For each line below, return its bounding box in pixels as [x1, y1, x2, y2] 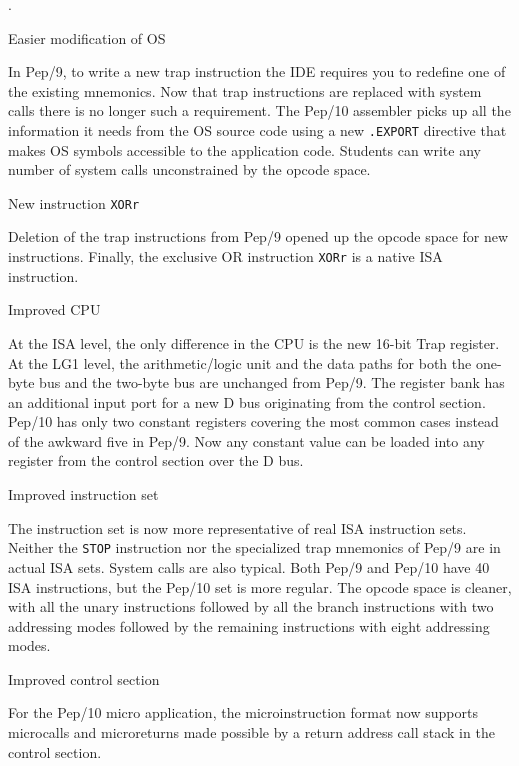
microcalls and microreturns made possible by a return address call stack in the [8, 722, 495, 743]
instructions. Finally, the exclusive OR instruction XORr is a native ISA [8, 246, 443, 267]
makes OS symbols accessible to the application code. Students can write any [8, 139, 481, 160]
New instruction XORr [8, 192, 140, 213]
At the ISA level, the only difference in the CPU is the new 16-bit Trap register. [8, 332, 500, 353]
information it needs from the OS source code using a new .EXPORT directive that [8, 119, 507, 140]
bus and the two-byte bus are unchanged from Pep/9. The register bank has [39, 372, 505, 393]
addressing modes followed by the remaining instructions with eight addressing [8, 615, 490, 636]
